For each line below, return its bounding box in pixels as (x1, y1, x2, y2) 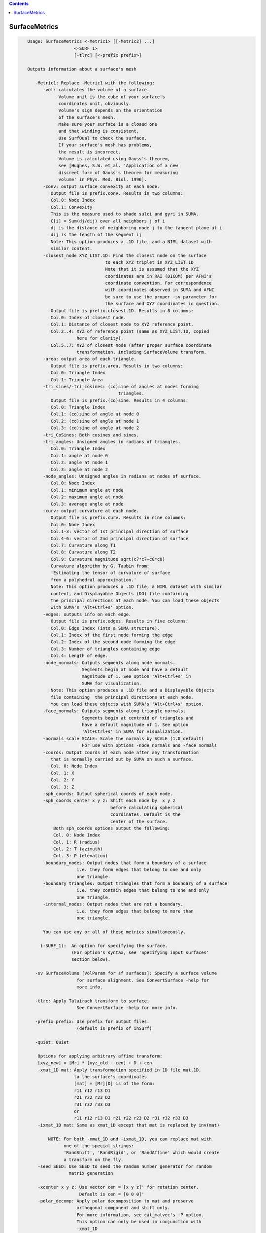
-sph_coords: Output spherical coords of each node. (42, 791, 173, 797)
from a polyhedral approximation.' (50, 577, 136, 582)
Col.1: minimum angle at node (50, 487, 124, 493)
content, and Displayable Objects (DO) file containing (50, 591, 189, 596)
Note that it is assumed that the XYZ (105, 266, 199, 272)
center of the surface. (110, 819, 168, 824)
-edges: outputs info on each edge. (42, 612, 132, 617)
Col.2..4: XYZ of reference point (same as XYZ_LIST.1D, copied (50, 328, 209, 334)
